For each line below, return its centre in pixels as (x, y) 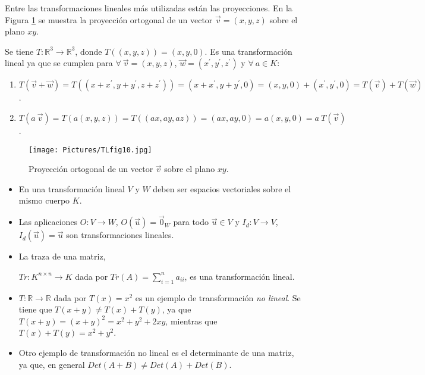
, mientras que (191, 321)
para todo (191, 222)
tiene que (35, 309)
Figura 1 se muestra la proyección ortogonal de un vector (109, 19)
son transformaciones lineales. (120, 235)
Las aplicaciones (48, 222)
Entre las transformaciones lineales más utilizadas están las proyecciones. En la (149, 8)
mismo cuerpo (44, 200)
